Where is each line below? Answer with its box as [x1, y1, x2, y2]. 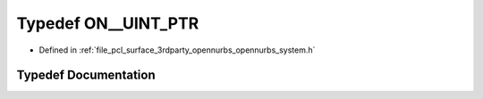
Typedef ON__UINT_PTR [16, 13, 199, 33]
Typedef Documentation [16, 68, 156, 83]
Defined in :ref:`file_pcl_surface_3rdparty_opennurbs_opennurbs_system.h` [38, 45, 316, 55]
